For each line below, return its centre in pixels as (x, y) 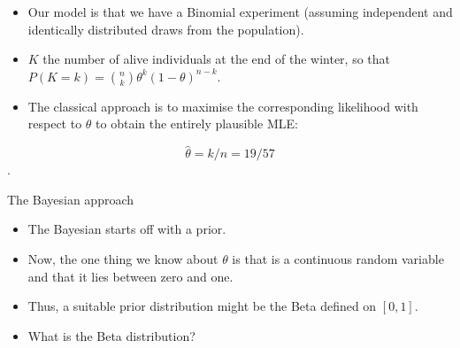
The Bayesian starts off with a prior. (127, 229)
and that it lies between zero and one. (130, 276)
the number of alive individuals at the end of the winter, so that (216, 59)
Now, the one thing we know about (123, 258)
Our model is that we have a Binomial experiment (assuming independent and (240, 12)
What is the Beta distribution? (111, 335)
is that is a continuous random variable (338, 258)
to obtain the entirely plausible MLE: (197, 124)
